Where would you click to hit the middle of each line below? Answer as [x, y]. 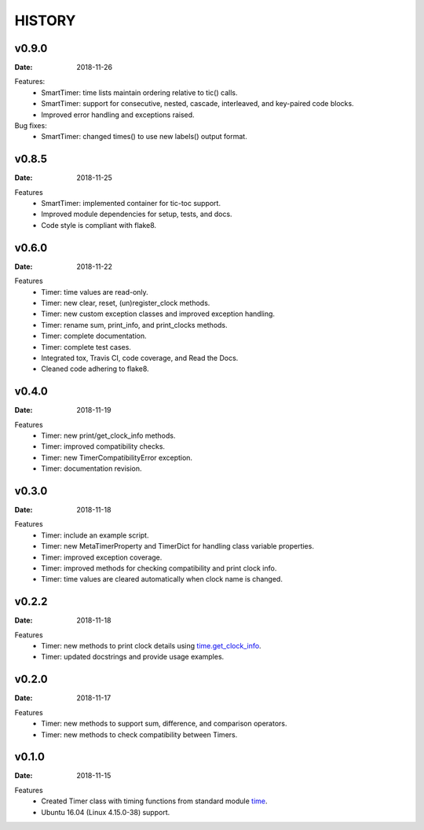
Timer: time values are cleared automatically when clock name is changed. [162, 579]
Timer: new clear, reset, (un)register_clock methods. [126, 303]
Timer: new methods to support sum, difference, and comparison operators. [164, 724]
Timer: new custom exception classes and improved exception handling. [158, 314]
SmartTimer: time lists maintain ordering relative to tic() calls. [139, 92]
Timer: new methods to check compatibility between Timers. [139, 734]
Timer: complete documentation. [94, 336]
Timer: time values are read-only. [95, 292]
